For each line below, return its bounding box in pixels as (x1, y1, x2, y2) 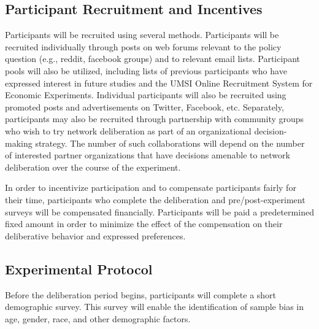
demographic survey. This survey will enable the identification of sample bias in (5, 300, 304, 313)
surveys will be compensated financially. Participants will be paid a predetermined (5, 205, 314, 218)
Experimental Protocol (5, 259, 153, 278)
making (5, 136, 33, 149)
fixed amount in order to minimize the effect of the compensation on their (5, 217, 283, 230)
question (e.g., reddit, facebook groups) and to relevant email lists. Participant (5, 52, 300, 65)
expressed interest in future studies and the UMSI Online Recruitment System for (5, 76, 313, 89)
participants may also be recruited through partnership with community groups (5, 112, 304, 125)
